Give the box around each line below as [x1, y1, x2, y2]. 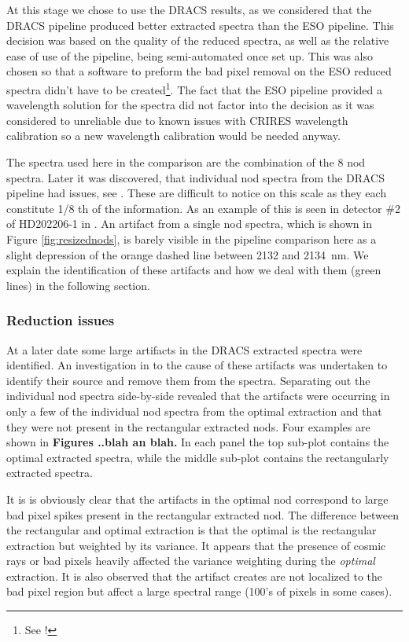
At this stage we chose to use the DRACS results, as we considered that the [6, 2, 372, 17]
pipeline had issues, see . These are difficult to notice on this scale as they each [6, 185, 387, 201]
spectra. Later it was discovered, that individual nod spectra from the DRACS [6, 169, 385, 185]
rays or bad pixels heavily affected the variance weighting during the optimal [6, 552, 375, 569]
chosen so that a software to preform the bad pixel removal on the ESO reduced [6, 63, 392, 79]
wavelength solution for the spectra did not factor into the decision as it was [6, 97, 374, 113]
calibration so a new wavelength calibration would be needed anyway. [6, 127, 341, 144]
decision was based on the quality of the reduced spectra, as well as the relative [6, 32, 389, 49]
